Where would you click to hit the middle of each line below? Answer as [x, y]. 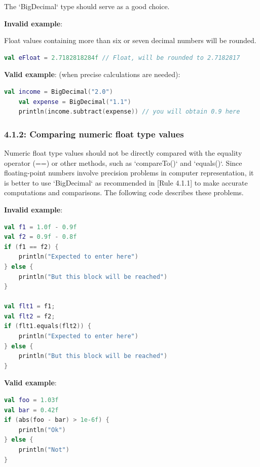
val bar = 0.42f [31, 410]
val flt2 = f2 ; [30, 316]
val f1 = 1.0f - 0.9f [41, 227]
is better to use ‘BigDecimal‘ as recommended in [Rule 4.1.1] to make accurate [126, 182]
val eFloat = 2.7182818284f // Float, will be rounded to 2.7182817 [122, 58]
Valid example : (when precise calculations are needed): [92, 74]
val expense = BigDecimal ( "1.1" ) [75, 102]
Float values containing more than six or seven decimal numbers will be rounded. [130, 40]
